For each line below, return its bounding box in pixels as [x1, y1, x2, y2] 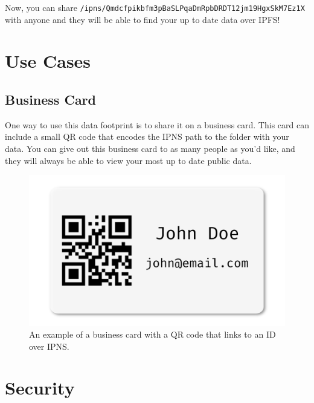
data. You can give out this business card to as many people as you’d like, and [5, 142, 295, 155]
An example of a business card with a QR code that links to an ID [29, 328, 276, 341]
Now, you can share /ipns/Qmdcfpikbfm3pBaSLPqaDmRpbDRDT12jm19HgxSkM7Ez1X [5, 1, 305, 13]
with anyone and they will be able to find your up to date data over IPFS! [5, 13, 280, 25]
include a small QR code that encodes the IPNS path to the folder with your [5, 130, 289, 143]
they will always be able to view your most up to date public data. [5, 154, 252, 166]
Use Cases [5, 48, 91, 73]
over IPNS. [29, 339, 69, 352]
